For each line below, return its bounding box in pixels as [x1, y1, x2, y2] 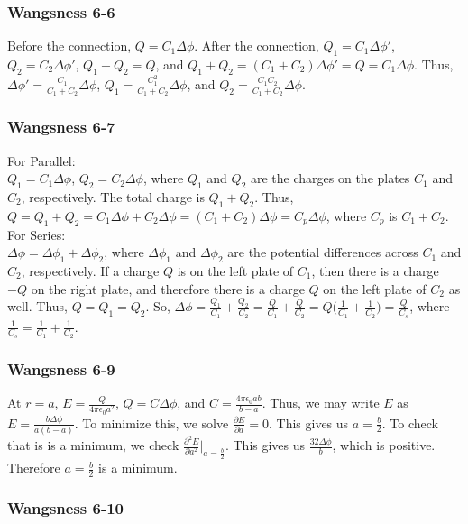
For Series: [7, 225, 66, 244]
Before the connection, [7, 36, 132, 55]
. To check [381, 413, 438, 432]
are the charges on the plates [251, 169, 410, 188]
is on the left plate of [177, 261, 294, 280]
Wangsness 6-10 [7, 496, 124, 519]
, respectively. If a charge [21, 261, 160, 280]
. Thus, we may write [262, 393, 380, 412]
